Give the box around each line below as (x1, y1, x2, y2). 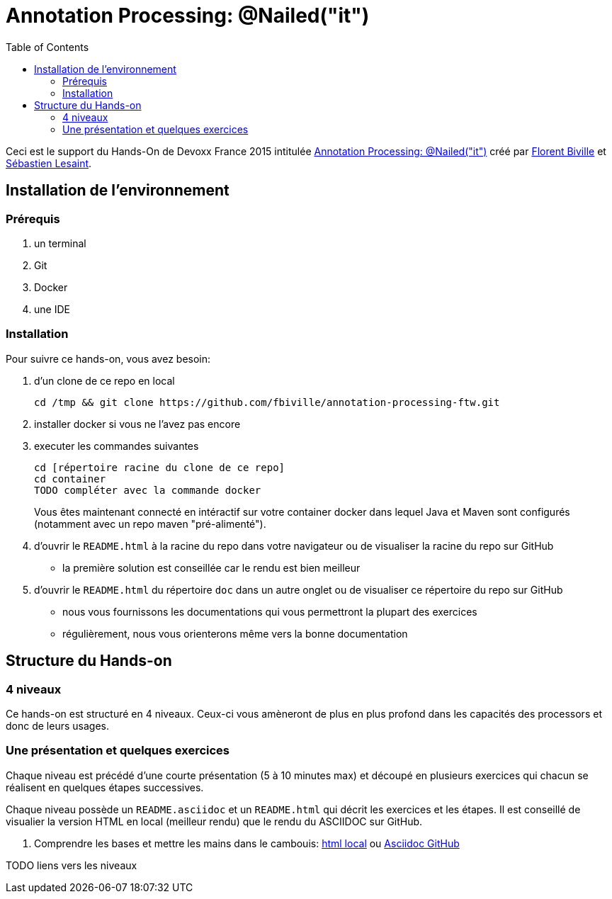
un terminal (34, 237, 86, 249)
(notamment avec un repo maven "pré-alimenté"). (34, 517, 266, 530)
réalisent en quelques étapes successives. (6, 781, 204, 793)
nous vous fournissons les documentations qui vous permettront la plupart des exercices (62, 605, 477, 618)
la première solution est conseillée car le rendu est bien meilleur (62, 561, 361, 574)
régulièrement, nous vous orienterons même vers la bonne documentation (62, 627, 408, 640)
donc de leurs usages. (6, 719, 109, 732)
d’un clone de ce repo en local (34, 374, 175, 387)
